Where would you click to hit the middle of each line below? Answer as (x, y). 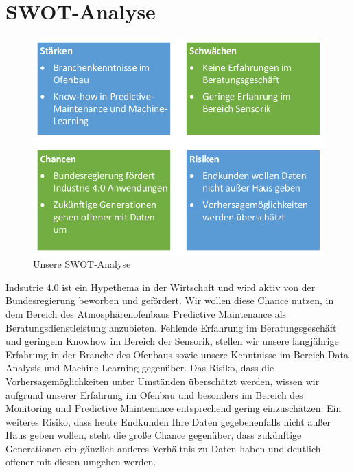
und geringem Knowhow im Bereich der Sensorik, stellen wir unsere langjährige (172, 341)
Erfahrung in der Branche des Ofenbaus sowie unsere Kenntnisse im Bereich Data (177, 354)
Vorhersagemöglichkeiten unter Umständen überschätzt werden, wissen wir (163, 381)
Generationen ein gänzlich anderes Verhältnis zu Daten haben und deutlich (163, 448)
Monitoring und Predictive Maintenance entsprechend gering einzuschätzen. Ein (174, 408)
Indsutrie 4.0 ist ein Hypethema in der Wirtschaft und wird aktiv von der (161, 287)
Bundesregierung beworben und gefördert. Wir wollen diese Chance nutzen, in (170, 300)
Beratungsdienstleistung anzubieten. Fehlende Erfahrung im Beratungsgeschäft (171, 327)
